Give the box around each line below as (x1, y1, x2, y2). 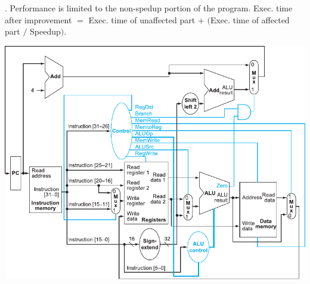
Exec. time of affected (210, 13, 290, 26)
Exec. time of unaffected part (88, 13, 196, 26)
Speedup (30, 25, 61, 38)
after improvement (5, 13, 72, 26)
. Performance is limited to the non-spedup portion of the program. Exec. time (5, 2, 293, 14)
